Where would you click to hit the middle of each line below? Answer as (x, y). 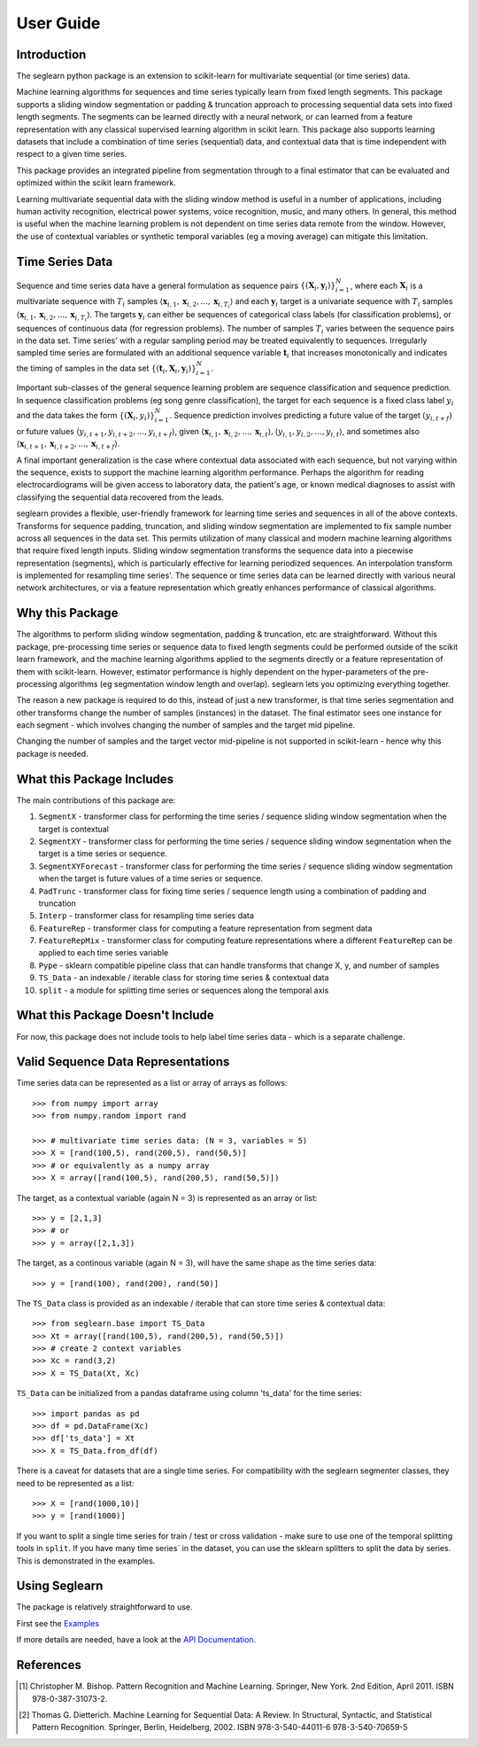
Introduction (51, 55)
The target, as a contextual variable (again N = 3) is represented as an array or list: (167, 1197)
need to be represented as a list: (75, 1483)
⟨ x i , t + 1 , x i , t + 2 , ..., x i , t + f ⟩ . (68, 445)
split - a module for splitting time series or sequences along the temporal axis (184, 990)
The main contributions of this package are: (96, 800)
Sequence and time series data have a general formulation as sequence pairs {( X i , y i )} (176, 286)
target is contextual (74, 829)
